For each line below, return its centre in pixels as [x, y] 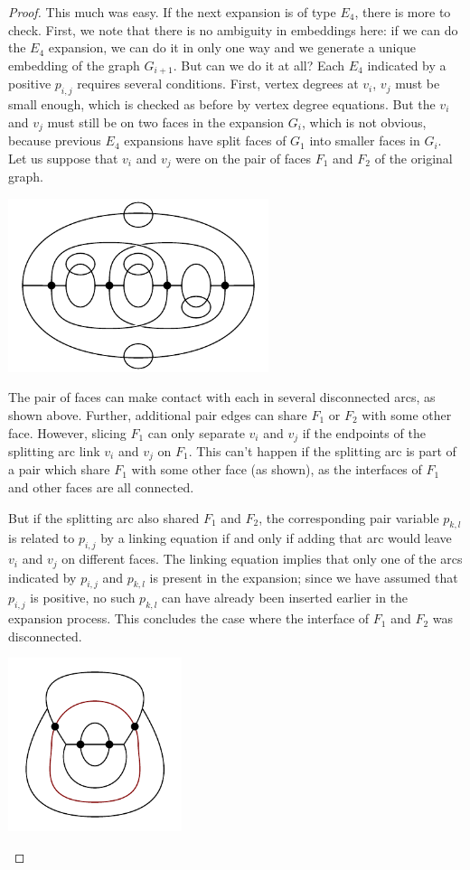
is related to [42, 538]
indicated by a [407, 65]
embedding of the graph [74, 65]
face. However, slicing [67, 432]
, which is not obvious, [364, 122]
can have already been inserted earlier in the [285, 598]
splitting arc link [54, 450]
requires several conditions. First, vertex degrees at [218, 84]
